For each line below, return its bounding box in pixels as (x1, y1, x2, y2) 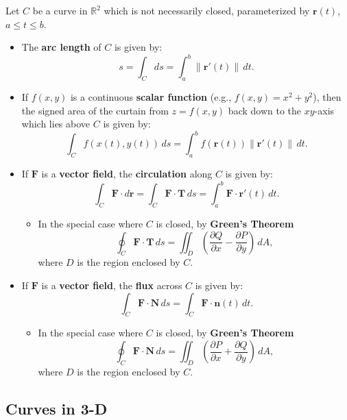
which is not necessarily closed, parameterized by (104, 3, 310, 17)
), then (313, 90, 342, 104)
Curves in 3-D (5, 397, 108, 419)
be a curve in (32, 3, 88, 17)
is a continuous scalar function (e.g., (70, 90, 232, 104)
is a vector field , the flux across (41, 278, 182, 293)
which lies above (21, 116, 91, 131)
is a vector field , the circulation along (41, 166, 213, 181)
